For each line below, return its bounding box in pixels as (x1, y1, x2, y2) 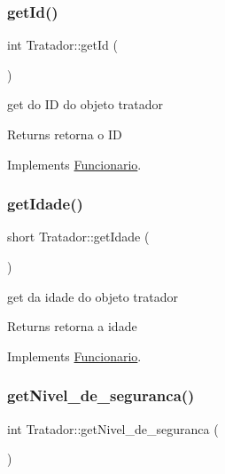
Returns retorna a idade (7, 317, 137, 336)
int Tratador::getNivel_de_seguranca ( (7, 419, 219, 438)
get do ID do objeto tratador (7, 95, 164, 114)
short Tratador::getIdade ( (7, 227, 150, 246)
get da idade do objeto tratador (7, 287, 178, 305)
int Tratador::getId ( (7, 36, 118, 54)
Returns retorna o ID (7, 125, 122, 143)
